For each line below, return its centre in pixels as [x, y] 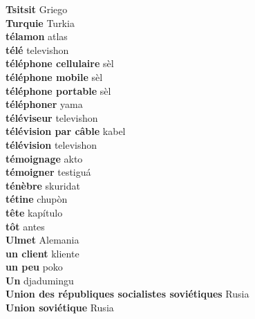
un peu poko [34, 267]
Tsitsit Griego [37, 9]
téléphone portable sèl [58, 90]
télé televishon [37, 49]
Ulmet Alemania [42, 240]
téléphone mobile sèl [54, 76]
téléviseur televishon [52, 117]
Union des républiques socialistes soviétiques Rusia [127, 294]
